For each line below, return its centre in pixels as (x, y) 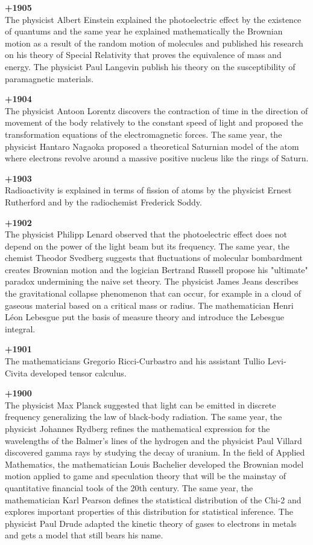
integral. (20, 328)
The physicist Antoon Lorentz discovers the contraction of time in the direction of (156, 110)
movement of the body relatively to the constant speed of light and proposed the (154, 122)
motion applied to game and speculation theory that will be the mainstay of (146, 476)
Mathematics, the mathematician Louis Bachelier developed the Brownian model (154, 464)
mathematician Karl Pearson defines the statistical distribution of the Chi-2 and (153, 499)
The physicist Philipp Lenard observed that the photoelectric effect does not (146, 234)
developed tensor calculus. (78, 372)
